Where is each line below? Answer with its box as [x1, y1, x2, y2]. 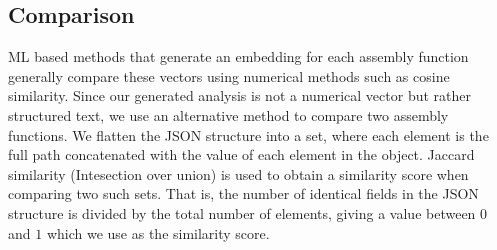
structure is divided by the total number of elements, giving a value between [8, 202, 476, 223]
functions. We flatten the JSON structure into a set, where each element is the [8, 124, 489, 145]
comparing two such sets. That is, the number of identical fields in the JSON [8, 183, 479, 204]
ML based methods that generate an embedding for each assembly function [8, 46, 469, 67]
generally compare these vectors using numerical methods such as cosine [8, 65, 450, 86]
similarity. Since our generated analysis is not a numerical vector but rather [8, 85, 471, 106]
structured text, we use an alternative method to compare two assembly [8, 104, 449, 125]
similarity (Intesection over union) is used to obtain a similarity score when [8, 163, 469, 184]
